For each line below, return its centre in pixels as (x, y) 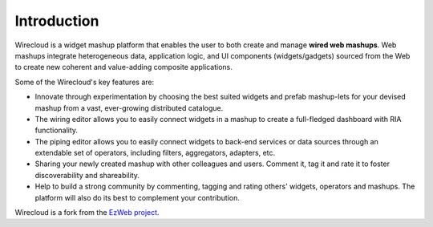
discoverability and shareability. (87, 175)
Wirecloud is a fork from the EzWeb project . (87, 213)
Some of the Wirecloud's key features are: (85, 82)
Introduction (57, 21)
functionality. (57, 130)
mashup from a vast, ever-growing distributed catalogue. (129, 107)
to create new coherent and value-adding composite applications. (123, 67)
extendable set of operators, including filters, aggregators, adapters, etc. (155, 153)
